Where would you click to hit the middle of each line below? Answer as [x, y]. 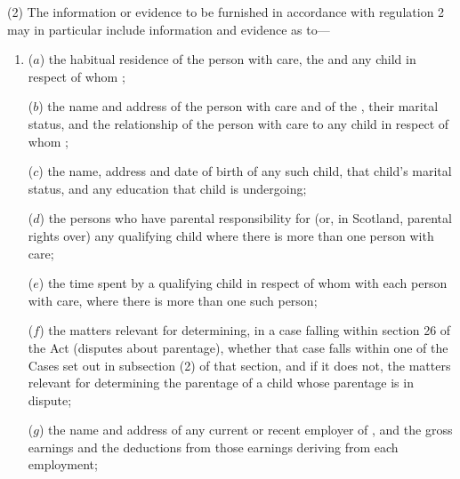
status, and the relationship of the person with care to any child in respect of [238, 123]
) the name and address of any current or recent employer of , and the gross [246, 430]
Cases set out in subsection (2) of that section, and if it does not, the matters [239, 365]
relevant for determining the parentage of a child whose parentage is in [221, 383]
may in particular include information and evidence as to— [169, 29]
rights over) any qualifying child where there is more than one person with [231, 235]
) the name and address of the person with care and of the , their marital [238, 106]
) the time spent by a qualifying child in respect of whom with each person [243, 283]
